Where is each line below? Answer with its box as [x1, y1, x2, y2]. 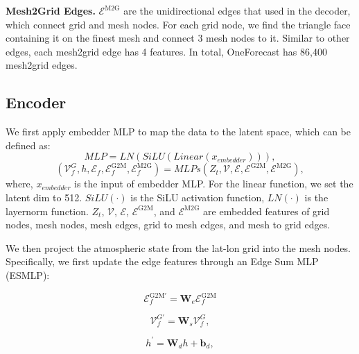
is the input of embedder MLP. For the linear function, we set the [74, 176, 353, 191]
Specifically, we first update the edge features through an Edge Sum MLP [6, 254, 319, 269]
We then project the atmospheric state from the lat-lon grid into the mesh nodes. [6, 240, 351, 255]
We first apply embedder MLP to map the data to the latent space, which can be [6, 124, 351, 139]
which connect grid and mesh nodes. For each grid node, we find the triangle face [6, 17, 351, 31]
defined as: [6, 137, 51, 152]
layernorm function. [6, 203, 89, 218]
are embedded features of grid [203, 203, 330, 218]
